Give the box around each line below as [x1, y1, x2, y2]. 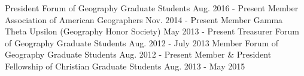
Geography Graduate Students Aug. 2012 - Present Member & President [5, 48, 272, 61]
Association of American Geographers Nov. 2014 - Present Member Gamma [5, 13, 283, 26]
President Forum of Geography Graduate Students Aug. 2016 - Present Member [5, 2, 299, 14]
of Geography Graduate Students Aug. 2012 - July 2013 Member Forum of [5, 36, 279, 49]
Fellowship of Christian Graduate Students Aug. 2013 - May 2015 [5, 59, 245, 72]
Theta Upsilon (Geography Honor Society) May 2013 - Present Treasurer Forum [5, 25, 299, 37]
